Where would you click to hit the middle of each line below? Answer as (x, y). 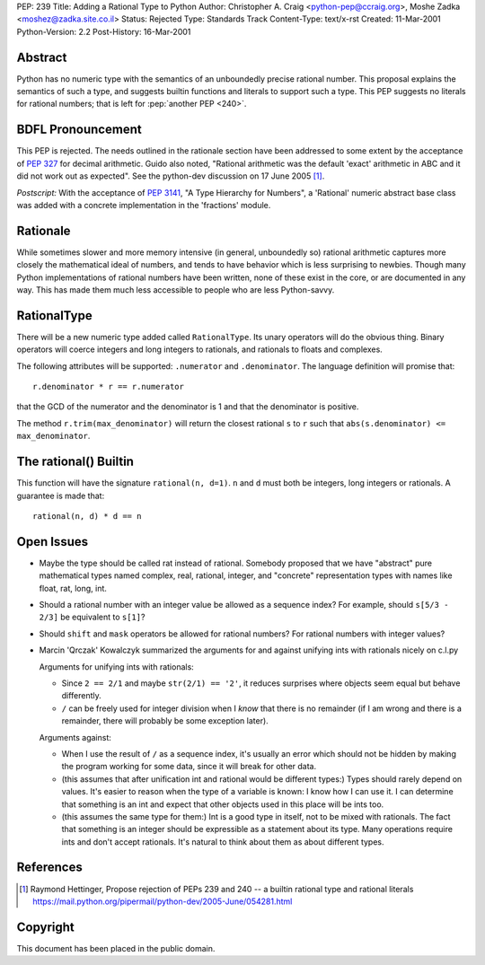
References (49, 868)
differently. (82, 696)
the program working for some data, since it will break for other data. (189, 767)
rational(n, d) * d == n (87, 516)
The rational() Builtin (75, 462)
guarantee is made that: (61, 496)
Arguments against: (75, 737)
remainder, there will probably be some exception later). (165, 721)
